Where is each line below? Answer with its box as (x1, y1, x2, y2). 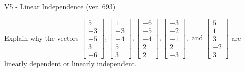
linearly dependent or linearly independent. (4, 58, 137, 68)
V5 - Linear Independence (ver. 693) (4, 1, 116, 11)
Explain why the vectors (4, 32, 79, 43)
